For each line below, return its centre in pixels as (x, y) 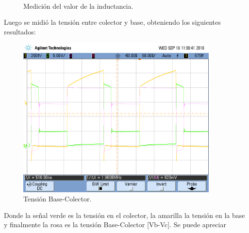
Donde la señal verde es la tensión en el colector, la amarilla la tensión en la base (124, 215)
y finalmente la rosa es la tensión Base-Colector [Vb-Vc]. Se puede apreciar (115, 225)
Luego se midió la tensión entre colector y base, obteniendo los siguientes (112, 22)
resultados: (20, 31)
